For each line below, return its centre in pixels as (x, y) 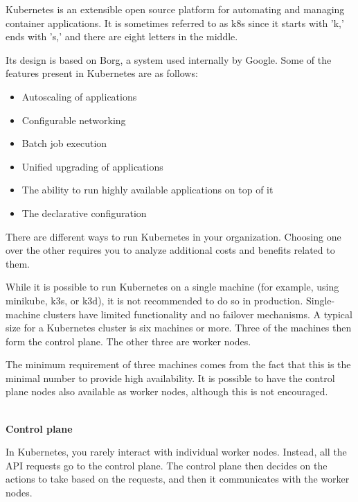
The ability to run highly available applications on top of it (147, 190)
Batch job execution (64, 143)
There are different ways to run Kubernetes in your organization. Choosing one (173, 236)
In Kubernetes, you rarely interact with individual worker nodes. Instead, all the (176, 452)
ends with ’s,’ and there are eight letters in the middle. (122, 36)
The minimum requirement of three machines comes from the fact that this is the (178, 364)
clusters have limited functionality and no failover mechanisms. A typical (198, 314)
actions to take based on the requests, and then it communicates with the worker (178, 479)
